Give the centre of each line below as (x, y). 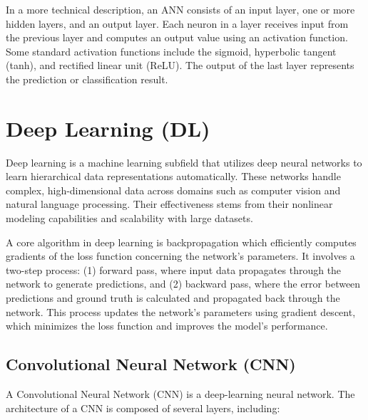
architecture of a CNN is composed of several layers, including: (143, 408)
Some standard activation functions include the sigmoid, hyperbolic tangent (171, 51)
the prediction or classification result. (87, 79)
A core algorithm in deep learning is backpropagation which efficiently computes (181, 242)
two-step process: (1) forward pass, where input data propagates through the (174, 269)
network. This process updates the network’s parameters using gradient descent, (181, 311)
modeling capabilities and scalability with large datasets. (129, 218)
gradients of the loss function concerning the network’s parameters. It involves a (180, 256)
